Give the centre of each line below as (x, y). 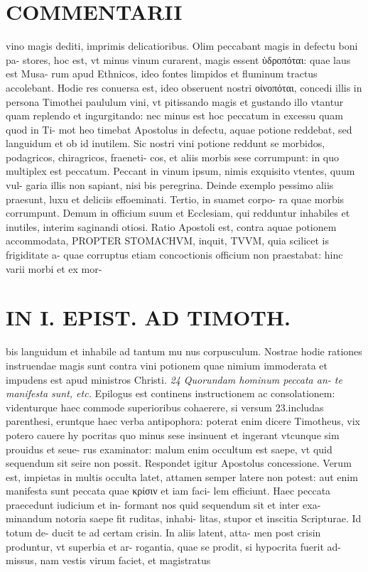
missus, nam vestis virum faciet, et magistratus (108, 560)
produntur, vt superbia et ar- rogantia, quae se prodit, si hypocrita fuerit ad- (173, 546)
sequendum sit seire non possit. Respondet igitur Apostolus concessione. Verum (179, 463)
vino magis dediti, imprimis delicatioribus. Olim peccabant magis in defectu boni (182, 46)
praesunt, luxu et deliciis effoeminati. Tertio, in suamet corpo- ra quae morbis (175, 199)
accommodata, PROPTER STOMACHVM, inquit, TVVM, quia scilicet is (167, 241)
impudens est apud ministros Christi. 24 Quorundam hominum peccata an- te (174, 379)
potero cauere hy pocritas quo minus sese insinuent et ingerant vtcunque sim (173, 435)
